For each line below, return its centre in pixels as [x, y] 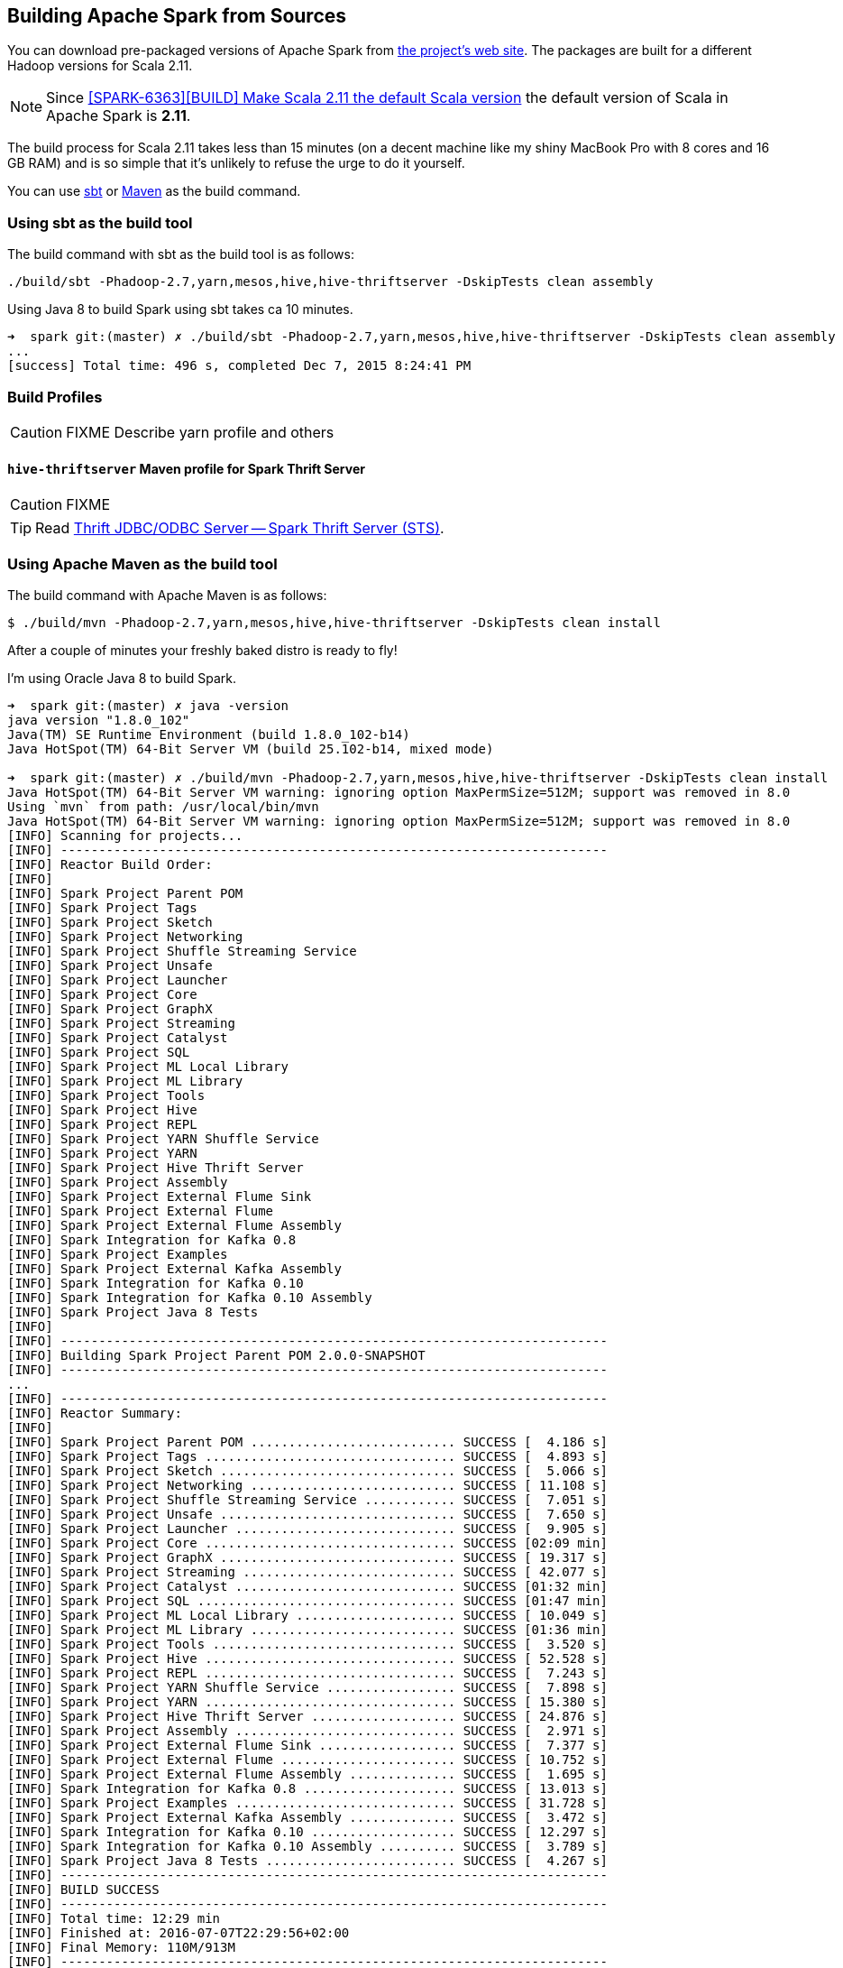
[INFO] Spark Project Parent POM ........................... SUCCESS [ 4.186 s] [307, 1441]
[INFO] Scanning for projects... [125, 835]
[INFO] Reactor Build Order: [110, 864]
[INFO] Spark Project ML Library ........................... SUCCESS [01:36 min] [307, 1629]
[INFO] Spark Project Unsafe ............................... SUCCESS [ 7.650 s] [307, 1514]
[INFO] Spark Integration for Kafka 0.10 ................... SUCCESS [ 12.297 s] [307, 1831]
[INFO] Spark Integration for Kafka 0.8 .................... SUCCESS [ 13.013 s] [307, 1788]
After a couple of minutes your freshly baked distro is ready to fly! [202, 650]
